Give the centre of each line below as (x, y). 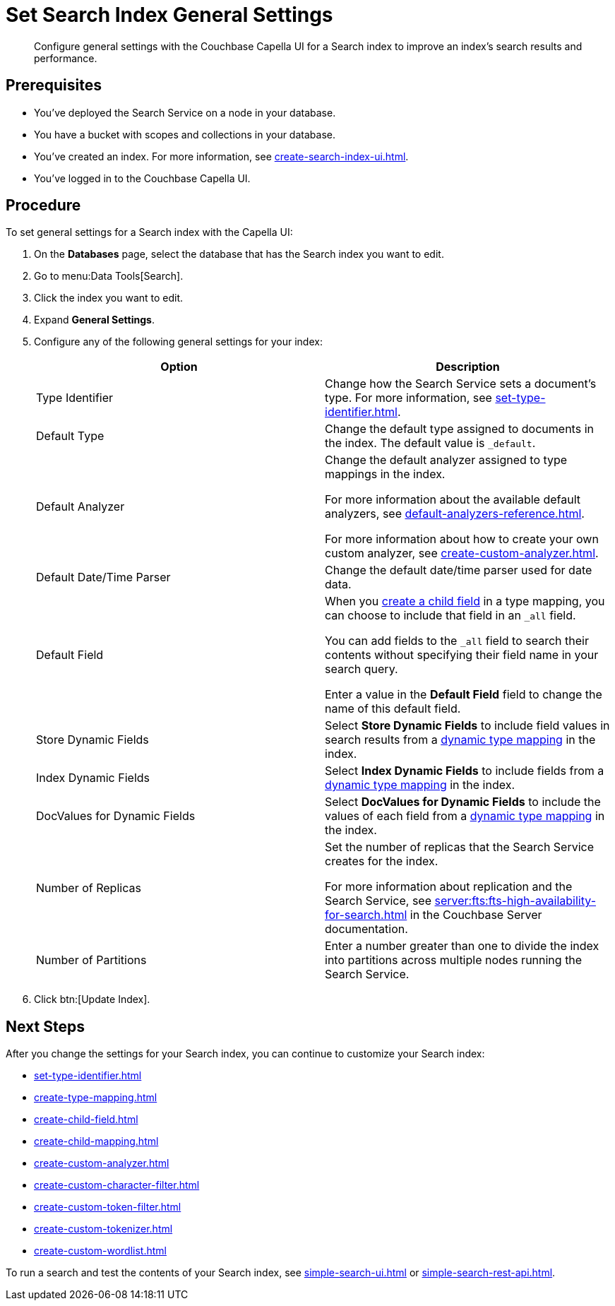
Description (468, 367)
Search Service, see (378, 901)
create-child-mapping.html (96, 1141)
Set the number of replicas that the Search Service (460, 847)
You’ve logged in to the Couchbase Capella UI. (142, 178)
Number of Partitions (91, 960)
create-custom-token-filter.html (108, 1207)
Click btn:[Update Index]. (92, 999)
